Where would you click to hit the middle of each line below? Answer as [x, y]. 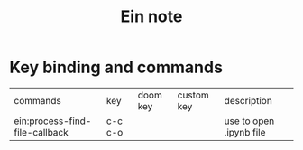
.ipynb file [245, 132]
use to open [249, 121]
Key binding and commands [116, 67]
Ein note [151, 17]
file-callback [41, 132]
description [248, 100]
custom [193, 95]
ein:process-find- [53, 121]
